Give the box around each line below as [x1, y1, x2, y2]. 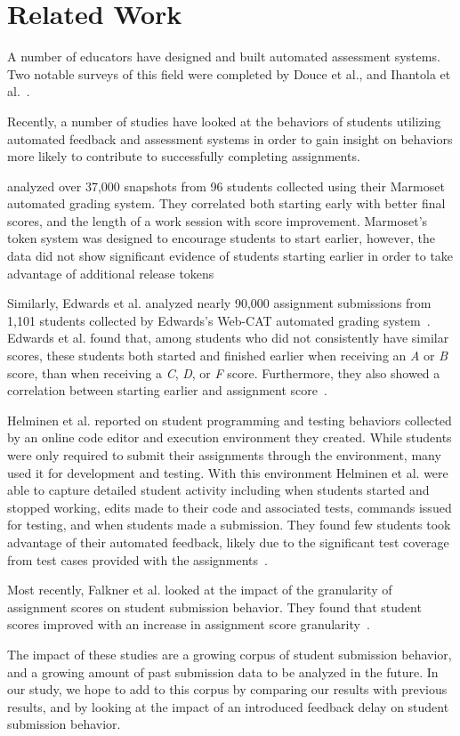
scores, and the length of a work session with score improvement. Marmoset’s [7, 211, 428, 230]
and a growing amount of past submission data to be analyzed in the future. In [7, 662, 439, 681]
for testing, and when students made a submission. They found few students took [7, 515, 451, 534]
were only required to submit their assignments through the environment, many [7, 446, 441, 464]
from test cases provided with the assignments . [7, 550, 268, 569]
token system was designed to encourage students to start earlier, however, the [7, 229, 435, 247]
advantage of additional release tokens [7, 263, 214, 282]
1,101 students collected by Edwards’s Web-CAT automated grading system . [7, 311, 431, 329]
